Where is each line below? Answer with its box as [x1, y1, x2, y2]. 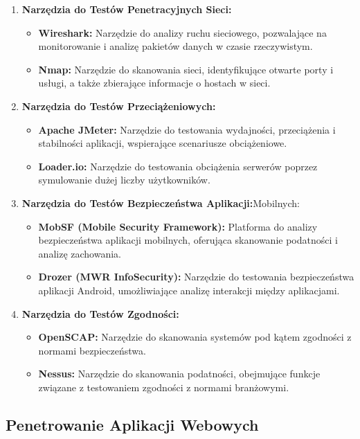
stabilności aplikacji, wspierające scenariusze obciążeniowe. [38, 136, 287, 150]
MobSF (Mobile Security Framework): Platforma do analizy [38, 219, 318, 233]
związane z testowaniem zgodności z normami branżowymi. [38, 379, 289, 394]
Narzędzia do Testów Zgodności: [21, 306, 179, 321]
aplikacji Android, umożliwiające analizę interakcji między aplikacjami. [38, 283, 340, 297]
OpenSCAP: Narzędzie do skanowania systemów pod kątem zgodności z [38, 330, 352, 344]
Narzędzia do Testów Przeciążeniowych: [21, 98, 216, 113]
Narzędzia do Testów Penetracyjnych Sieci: [21, 2, 232, 16]
